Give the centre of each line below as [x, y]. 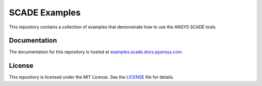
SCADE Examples [45, 12]
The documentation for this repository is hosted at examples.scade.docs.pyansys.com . [96, 52]
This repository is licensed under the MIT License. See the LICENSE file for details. [91, 77]
